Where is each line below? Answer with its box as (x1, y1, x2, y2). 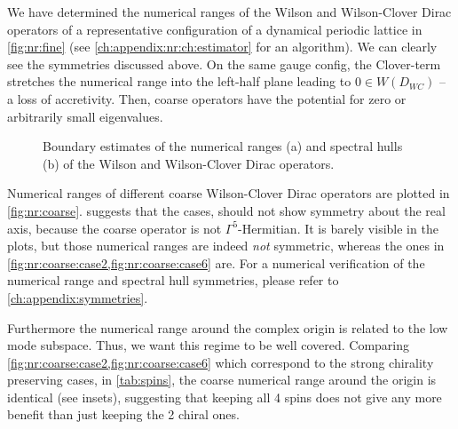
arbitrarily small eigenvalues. (7, 107, 163, 125)
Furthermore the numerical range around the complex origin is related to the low (7, 318, 448, 337)
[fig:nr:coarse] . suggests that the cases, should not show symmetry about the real (7, 201, 446, 219)
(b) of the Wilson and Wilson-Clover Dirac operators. (43, 154, 335, 172)
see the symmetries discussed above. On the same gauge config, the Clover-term (7, 54, 441, 73)
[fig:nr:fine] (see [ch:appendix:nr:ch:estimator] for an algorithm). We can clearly (7, 37, 438, 56)
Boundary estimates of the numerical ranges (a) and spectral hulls (43, 137, 403, 155)
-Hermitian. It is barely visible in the (238, 218, 438, 237)
